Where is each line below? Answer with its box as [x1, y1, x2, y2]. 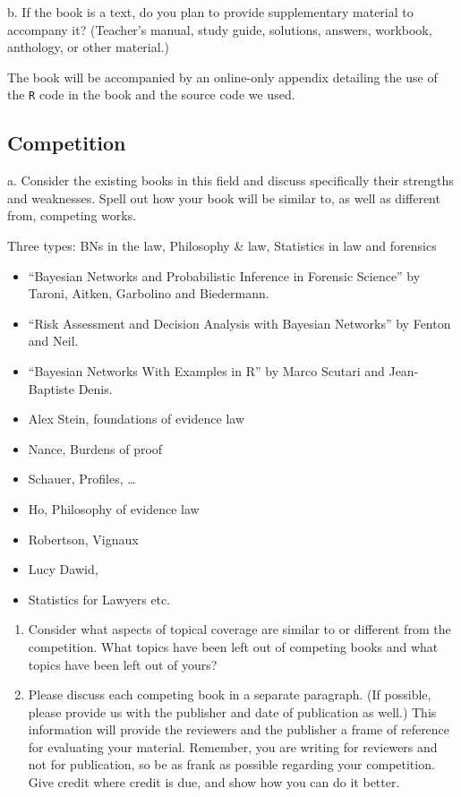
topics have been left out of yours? [28, 655, 218, 673]
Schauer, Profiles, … [28, 469, 136, 488]
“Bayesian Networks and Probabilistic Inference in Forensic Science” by [28, 266, 421, 285]
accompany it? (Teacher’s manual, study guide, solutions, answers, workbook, [7, 20, 432, 39]
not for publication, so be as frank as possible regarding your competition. [28, 755, 435, 774]
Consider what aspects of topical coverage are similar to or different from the [28, 620, 451, 638]
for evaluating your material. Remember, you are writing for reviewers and [28, 737, 438, 756]
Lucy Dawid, [28, 560, 98, 578]
